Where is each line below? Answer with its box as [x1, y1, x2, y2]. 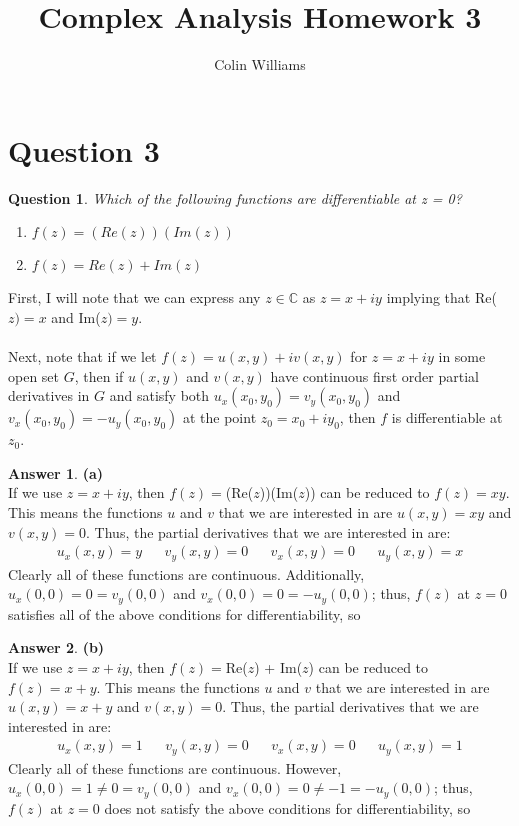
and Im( [51, 306, 101, 327]
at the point [182, 407, 257, 428]
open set [8, 365, 60, 386]
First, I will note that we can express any [8, 287, 261, 308]
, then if [74, 365, 124, 386]
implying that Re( [386, 287, 497, 308]
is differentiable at [391, 407, 503, 428]
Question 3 [8, 129, 160, 170]
